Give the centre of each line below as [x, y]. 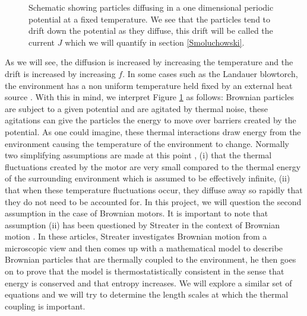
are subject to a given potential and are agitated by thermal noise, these [136, 108]
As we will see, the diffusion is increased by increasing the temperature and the [149, 62]
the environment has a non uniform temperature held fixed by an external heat [149, 85]
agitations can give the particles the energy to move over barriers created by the [151, 120]
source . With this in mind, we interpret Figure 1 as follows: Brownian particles [150, 97]
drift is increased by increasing [60, 73]
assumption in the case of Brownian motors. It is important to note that [137, 213]
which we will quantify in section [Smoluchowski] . [155, 42]
